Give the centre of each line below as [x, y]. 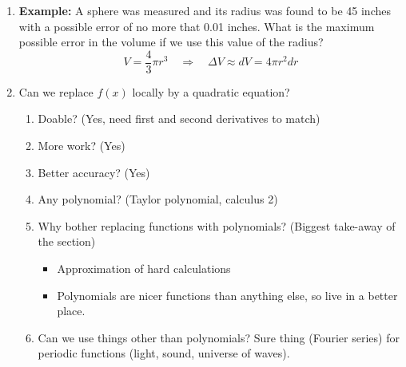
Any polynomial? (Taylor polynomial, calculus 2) [158, 199]
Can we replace [56, 91]
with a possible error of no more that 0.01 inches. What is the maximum [197, 26]
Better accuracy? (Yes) [94, 172]
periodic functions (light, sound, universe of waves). [164, 353]
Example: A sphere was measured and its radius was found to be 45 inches [205, 10]
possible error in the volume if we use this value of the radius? [171, 42]
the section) [67, 241]
